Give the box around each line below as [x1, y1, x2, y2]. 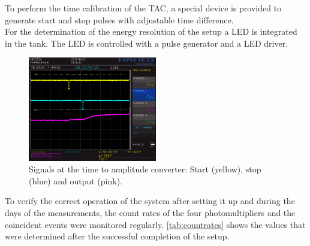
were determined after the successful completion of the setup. [5, 230, 230, 242]
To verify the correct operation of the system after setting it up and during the [5, 195, 295, 207]
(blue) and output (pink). [29, 174, 123, 187]
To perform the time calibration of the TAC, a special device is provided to [5, 2, 282, 14]
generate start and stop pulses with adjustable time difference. [5, 13, 234, 26]
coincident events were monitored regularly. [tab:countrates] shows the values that [5, 218, 306, 230]
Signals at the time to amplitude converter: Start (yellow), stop [29, 163, 261, 175]
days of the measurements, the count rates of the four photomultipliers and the [5, 206, 296, 218]
